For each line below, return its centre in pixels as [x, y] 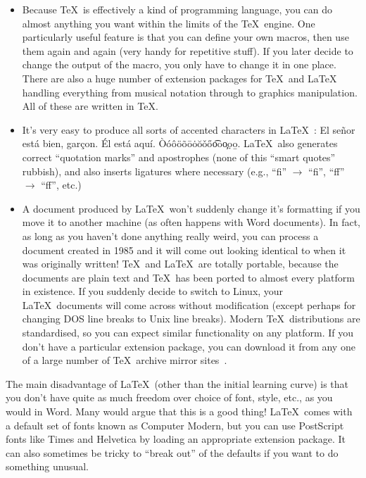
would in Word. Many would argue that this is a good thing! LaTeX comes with [179, 411]
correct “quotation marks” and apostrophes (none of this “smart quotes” [179, 157]
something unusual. [48, 466]
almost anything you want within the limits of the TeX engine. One [169, 23]
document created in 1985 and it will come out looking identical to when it [184, 250]
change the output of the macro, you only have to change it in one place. [179, 64]
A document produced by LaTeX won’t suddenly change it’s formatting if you [191, 208]
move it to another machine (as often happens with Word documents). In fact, [191, 222]
